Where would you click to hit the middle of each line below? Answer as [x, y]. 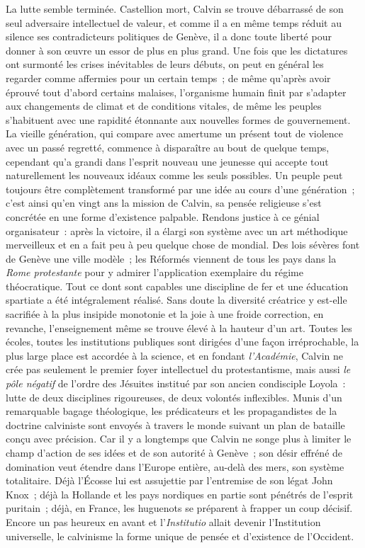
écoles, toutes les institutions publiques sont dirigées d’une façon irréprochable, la [182, 342]
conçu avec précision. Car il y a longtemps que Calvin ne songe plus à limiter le [179, 439]
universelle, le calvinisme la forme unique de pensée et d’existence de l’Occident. [180, 536]
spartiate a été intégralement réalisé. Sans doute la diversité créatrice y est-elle [176, 300]
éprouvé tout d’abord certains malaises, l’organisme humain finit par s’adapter [176, 92]
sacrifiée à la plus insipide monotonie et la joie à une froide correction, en [165, 314]
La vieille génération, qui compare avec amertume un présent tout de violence [174, 133]
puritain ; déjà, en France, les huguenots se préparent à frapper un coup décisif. [179, 508]
